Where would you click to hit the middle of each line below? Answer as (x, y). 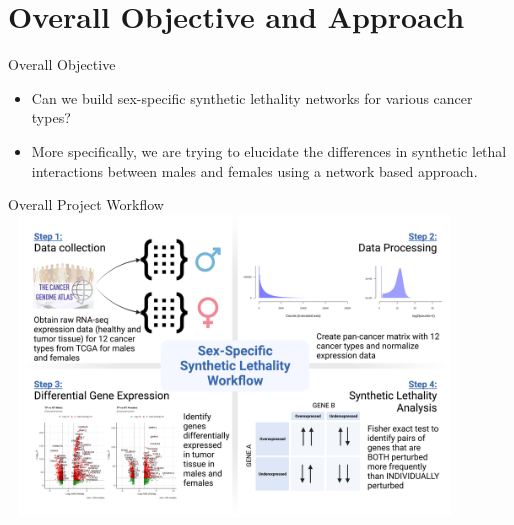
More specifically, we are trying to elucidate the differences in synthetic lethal (269, 150)
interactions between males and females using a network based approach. (254, 170)
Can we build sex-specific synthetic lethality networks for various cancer (252, 97)
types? (51, 117)
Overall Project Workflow (86, 204)
